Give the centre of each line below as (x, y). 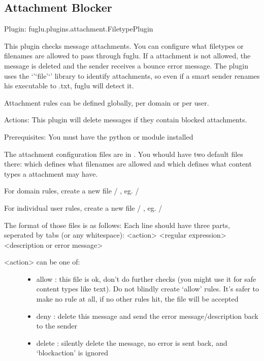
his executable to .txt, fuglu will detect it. (69, 86)
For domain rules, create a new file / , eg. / (72, 191)
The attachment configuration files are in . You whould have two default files (124, 154)
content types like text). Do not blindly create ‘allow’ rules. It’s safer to (147, 289)
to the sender (57, 326)
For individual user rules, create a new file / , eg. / (83, 207)
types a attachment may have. (51, 173)
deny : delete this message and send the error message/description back (147, 316)
